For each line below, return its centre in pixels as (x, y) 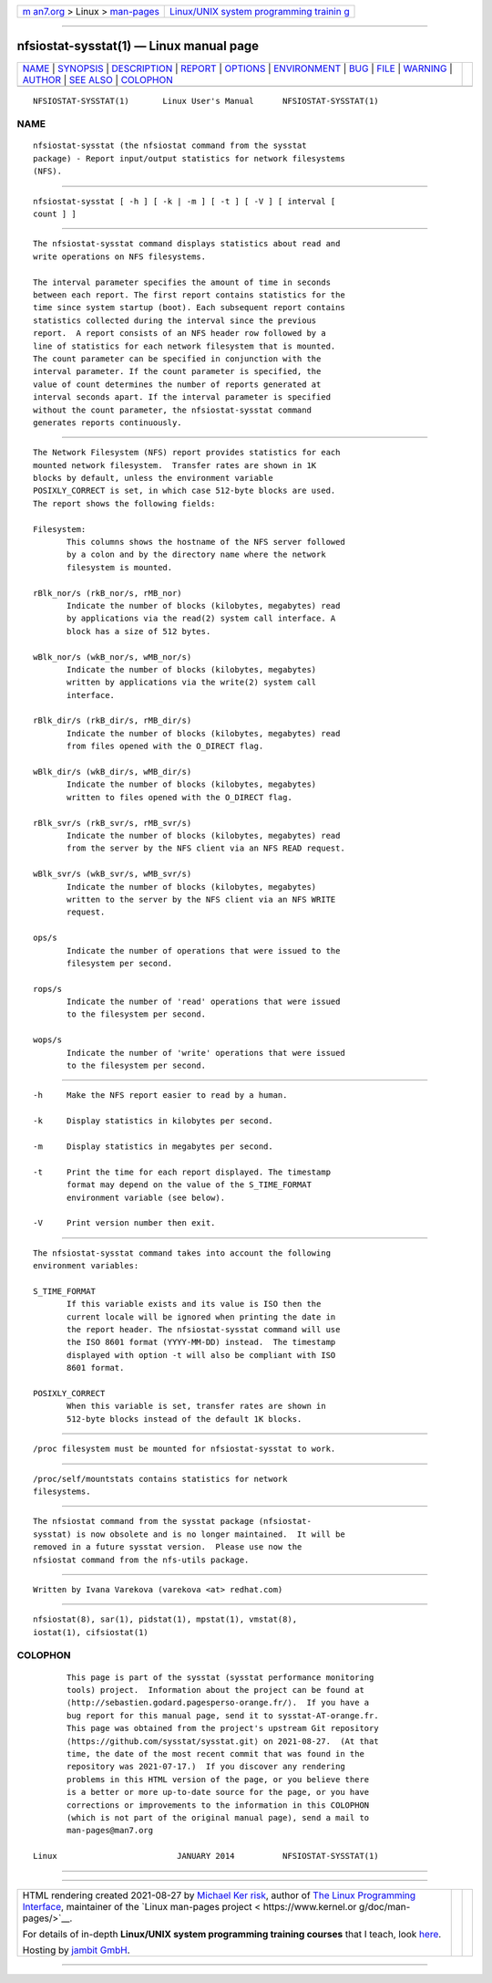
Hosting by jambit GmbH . (77, 1950)
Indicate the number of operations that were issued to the (204, 950)
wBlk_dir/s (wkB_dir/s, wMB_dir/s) (113, 772)
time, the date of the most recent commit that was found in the (215, 1753)
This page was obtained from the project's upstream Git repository (223, 1728)
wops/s (48, 1040)
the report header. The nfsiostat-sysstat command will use (204, 1330)
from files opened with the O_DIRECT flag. (165, 746)
